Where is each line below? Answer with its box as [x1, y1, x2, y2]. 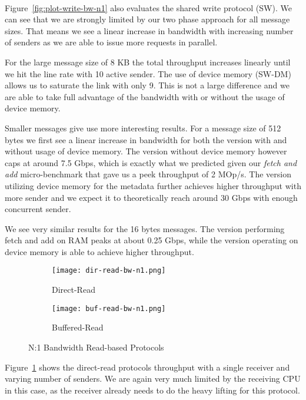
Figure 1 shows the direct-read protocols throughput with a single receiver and [5, 361, 290, 373]
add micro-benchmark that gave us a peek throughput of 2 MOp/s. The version [5, 168, 291, 180]
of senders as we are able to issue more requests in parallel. [5, 36, 218, 48]
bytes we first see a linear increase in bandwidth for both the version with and [5, 133, 287, 146]
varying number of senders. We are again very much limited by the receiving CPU [5, 372, 301, 385]
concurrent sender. [5, 203, 71, 215]
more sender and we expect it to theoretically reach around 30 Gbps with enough [5, 191, 298, 203]
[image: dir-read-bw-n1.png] [52, 266, 166, 275]
